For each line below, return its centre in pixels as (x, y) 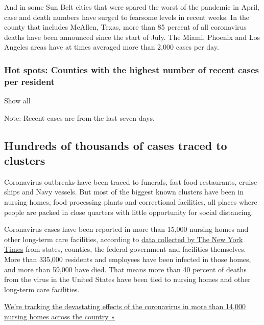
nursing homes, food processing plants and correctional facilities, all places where (131, 202)
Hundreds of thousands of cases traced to (116, 145)
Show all (17, 101)
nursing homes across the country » (60, 317)
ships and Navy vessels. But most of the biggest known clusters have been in (124, 192)
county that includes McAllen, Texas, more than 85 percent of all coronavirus (125, 27)
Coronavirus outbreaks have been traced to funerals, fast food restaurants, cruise (131, 181)
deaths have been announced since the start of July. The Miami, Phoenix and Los (132, 37)
